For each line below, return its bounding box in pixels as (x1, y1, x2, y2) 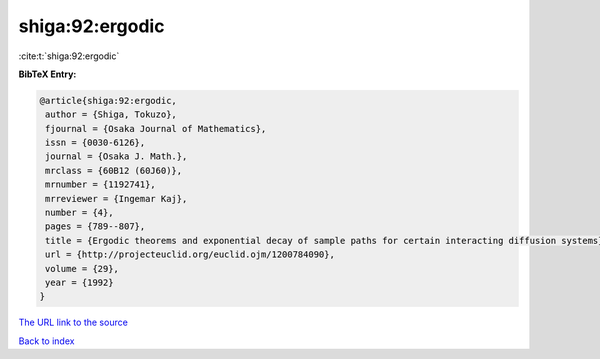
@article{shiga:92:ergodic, (39, 95, 177, 106)
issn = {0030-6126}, (45, 137, 146, 149)
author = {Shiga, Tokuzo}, (45, 109, 177, 120)
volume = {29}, (45, 263, 120, 274)
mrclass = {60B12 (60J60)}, (45, 165, 183, 176)
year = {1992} (45, 277, 114, 288)
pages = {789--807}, (45, 221, 146, 232)
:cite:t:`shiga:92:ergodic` (18, 50, 120, 62)
